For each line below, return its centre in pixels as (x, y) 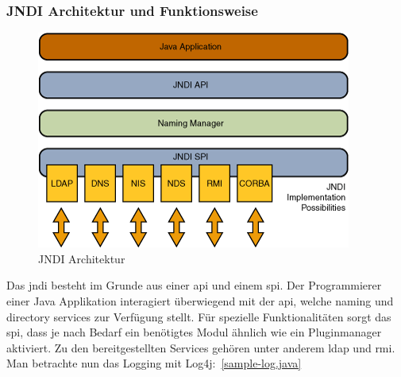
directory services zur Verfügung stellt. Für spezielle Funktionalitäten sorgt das (199, 316)
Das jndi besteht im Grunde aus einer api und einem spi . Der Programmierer (194, 285)
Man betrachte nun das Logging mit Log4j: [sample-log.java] (154, 363)
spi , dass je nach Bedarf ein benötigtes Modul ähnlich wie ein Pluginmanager (194, 332)
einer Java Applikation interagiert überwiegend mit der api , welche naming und (200, 301)
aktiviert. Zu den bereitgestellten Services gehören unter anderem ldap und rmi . (201, 347)
